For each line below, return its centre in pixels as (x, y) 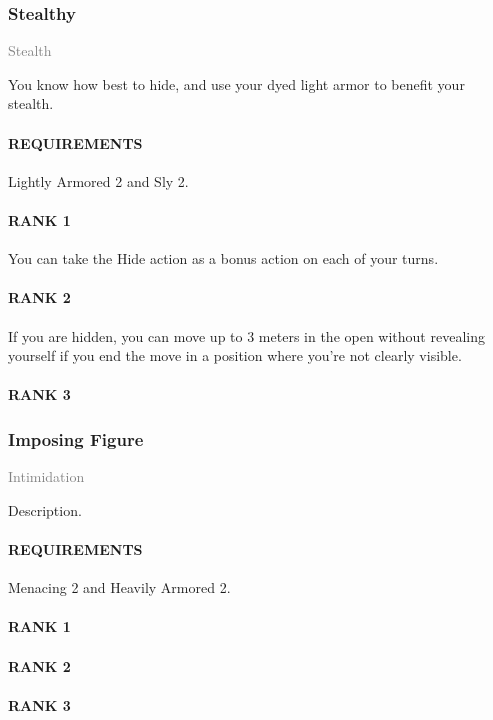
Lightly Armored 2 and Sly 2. (98, 180)
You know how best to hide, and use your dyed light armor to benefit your (236, 83)
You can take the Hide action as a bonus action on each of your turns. (223, 258)
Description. (45, 509)
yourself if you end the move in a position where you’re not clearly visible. (235, 355)
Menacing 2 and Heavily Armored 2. (119, 587)
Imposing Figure (76, 438)
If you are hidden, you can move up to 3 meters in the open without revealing (246, 335)
